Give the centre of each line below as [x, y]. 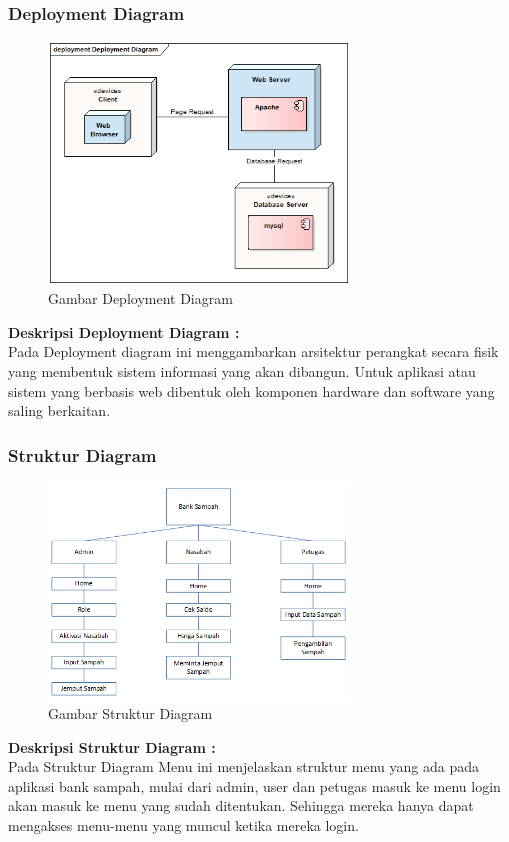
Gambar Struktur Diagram [130, 713]
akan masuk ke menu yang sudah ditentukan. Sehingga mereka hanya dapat [241, 805]
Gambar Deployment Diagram [140, 298]
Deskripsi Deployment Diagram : [124, 331]
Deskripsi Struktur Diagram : [112, 746]
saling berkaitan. [59, 410]
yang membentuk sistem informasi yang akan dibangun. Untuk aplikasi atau [242, 370]
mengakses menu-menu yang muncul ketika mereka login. [183, 825]
